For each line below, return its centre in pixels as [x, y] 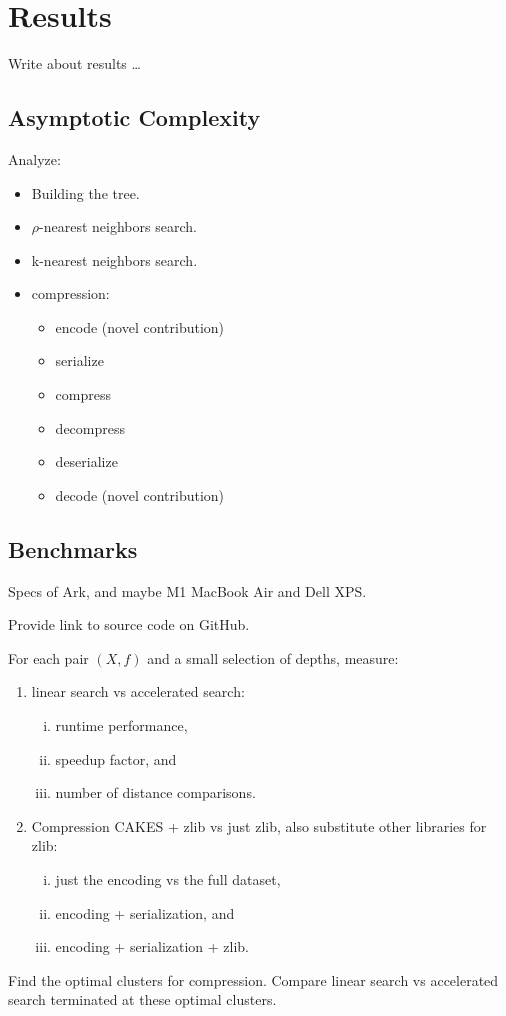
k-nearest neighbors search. [114, 259]
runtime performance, [121, 725]
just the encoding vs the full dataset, [168, 879]
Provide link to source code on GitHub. [129, 624]
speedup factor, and [116, 758]
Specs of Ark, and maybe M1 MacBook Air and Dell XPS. [187, 590]
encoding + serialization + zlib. [152, 946]
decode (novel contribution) [140, 494]
